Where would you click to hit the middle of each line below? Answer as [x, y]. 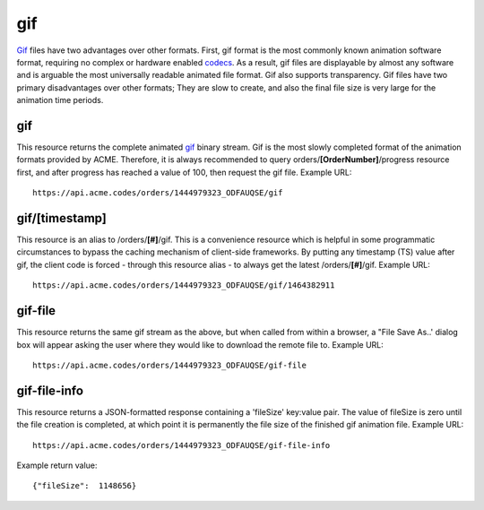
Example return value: [57, 465]
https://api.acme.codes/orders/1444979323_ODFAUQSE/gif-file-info [181, 445]
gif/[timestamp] [61, 218]
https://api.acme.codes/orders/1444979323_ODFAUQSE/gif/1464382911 [184, 285]
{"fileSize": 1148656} [85, 486]
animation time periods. [60, 100]
